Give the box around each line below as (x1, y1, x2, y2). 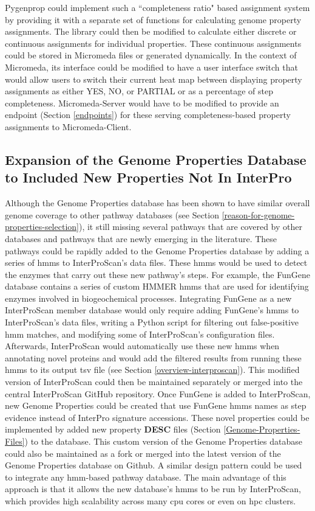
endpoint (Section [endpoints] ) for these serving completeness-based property (5, 108, 291, 121)
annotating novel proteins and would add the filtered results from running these (5, 351, 302, 364)
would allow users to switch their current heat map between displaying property (5, 72, 302, 85)
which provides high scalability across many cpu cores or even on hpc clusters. (5, 494, 296, 507)
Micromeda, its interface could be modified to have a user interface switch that (5, 60, 298, 73)
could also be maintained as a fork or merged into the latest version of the (5, 447, 281, 459)
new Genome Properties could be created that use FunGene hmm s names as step (5, 399, 307, 412)
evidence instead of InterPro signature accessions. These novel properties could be (5, 411, 310, 423)
